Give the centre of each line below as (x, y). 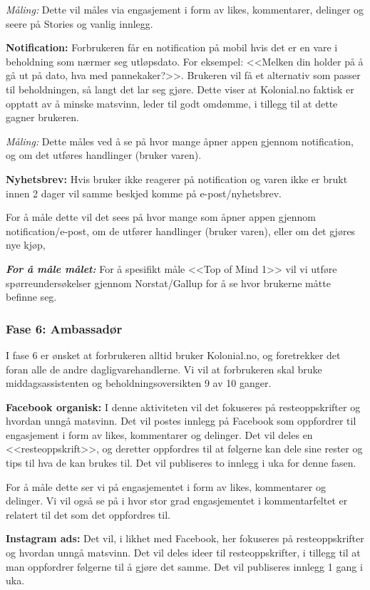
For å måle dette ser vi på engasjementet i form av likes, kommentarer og (166, 486)
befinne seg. (31, 297)
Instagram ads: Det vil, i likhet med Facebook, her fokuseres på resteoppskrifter (185, 538)
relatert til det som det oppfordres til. (88, 514)
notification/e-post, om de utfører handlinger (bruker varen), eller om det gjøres (181, 231)
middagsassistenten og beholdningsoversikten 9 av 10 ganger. (139, 383)
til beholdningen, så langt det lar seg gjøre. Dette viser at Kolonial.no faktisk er (180, 89)
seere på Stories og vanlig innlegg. (79, 23)
